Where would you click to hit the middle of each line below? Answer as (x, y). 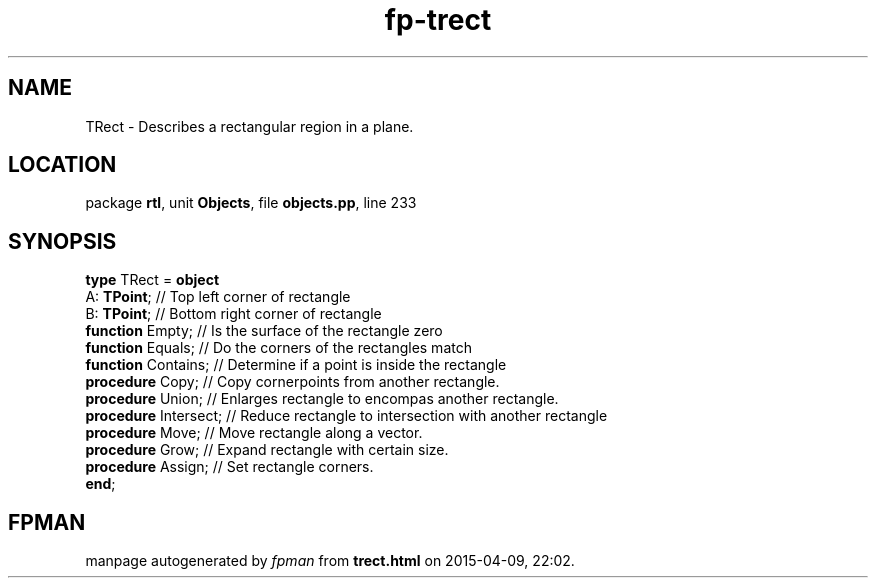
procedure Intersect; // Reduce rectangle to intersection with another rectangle (346, 416)
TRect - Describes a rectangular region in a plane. (249, 126)
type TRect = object (152, 280)
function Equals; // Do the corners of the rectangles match (278, 348)
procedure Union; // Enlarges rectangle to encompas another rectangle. (322, 399)
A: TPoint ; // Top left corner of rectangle (218, 297)
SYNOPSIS (62, 241)
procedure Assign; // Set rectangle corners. (229, 467)
